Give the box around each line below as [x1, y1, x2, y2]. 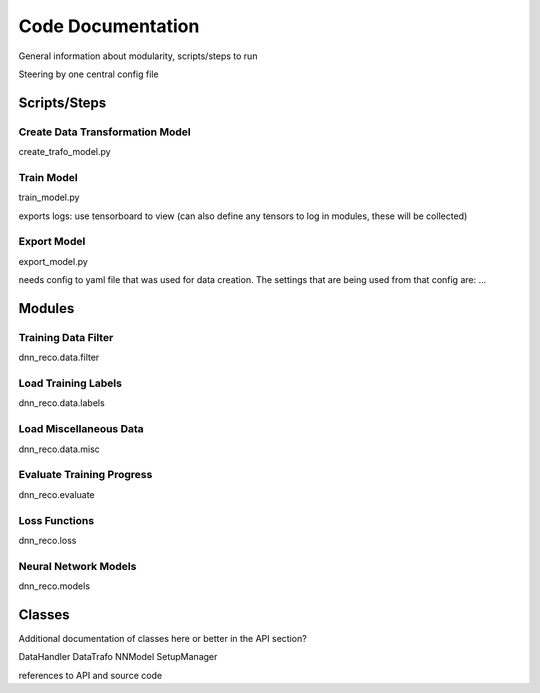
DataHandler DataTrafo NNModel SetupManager [18, 651, 218, 663]
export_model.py [18, 255, 89, 267]
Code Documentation [18, 15, 200, 37]
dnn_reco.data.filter [18, 351, 100, 364]
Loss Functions [18, 513, 95, 527]
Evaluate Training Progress [18, 468, 153, 482]
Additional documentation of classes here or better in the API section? [18, 632, 307, 644]
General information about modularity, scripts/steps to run [18, 50, 258, 62]
